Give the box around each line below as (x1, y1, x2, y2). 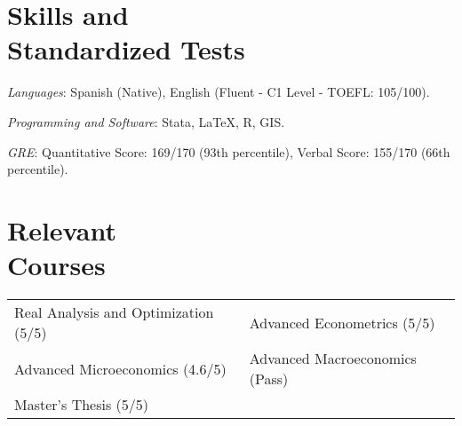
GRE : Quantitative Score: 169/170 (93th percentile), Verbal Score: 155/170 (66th (7, 142, 450, 161)
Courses (7, 247, 106, 283)
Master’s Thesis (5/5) (14, 394, 149, 414)
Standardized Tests (7, 31, 245, 67)
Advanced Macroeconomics (249, 348, 417, 368)
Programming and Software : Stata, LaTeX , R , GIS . (7, 112, 285, 130)
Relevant (7, 211, 116, 248)
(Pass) (249, 368, 289, 389)
